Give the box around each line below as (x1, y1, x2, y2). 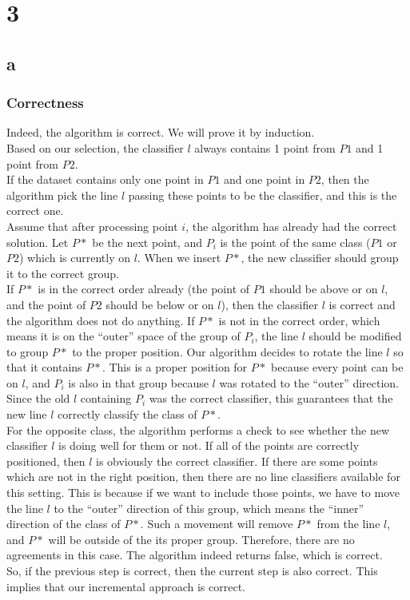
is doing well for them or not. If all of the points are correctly (58, 437, 360, 454)
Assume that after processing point (6, 217, 178, 234)
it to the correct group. (6, 264, 119, 281)
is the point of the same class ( (220, 233, 371, 250)
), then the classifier (221, 296, 318, 312)
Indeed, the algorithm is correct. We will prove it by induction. (6, 124, 315, 141)
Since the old (6, 390, 70, 407)
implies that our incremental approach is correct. (6, 578, 246, 594)
